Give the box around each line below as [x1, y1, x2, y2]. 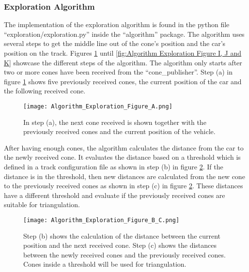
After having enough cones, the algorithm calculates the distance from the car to [4, 142, 244, 152]
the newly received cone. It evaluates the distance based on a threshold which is [4, 152, 241, 162]
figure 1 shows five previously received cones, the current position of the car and [4, 76, 242, 86]
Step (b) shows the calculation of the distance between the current [23, 230, 221, 241]
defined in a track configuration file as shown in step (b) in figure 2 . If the [4, 162, 223, 171]
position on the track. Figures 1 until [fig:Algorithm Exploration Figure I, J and [4, 48, 242, 58]
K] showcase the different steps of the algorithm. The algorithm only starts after [4, 57, 242, 67]
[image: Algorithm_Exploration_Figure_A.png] [23, 103, 172, 110]
